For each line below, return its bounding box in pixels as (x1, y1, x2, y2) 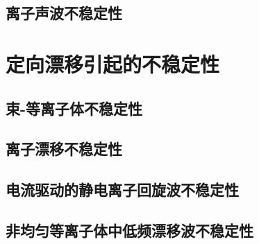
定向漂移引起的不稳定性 (6, 49, 220, 78)
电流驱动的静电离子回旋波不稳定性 (6, 179, 239, 200)
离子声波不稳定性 (6, 2, 122, 24)
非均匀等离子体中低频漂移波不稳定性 (6, 219, 253, 241)
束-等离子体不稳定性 (6, 97, 143, 119)
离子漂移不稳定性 (6, 138, 122, 159)
